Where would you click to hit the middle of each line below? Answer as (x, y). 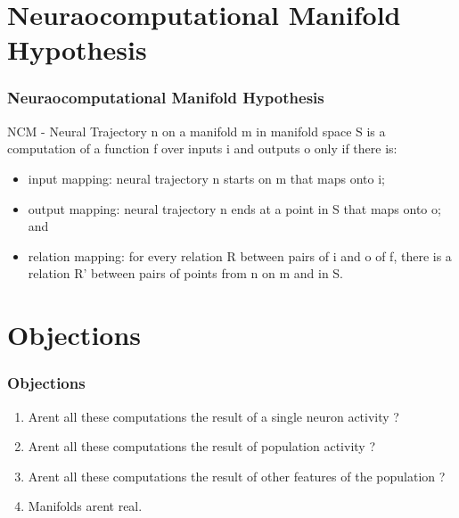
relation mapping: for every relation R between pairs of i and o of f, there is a (240, 255)
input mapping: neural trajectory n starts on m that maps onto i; (206, 178)
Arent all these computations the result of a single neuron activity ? (213, 416)
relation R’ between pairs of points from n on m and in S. (186, 273)
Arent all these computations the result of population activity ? (202, 446)
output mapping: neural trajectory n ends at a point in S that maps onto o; (234, 208)
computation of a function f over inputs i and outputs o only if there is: (202, 148)
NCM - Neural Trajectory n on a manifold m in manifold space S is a (197, 131)
